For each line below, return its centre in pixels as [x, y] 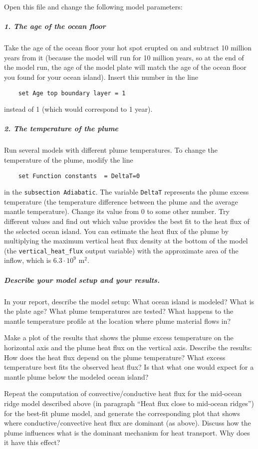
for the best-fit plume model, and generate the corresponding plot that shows [122, 413]
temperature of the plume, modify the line [69, 159]
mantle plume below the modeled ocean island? [76, 376]
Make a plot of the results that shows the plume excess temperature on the [119, 337]
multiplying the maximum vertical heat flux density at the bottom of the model [126, 241]
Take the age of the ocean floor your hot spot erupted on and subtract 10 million [128, 48]
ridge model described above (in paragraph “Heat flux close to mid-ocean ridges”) [129, 403]
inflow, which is [28, 260]
